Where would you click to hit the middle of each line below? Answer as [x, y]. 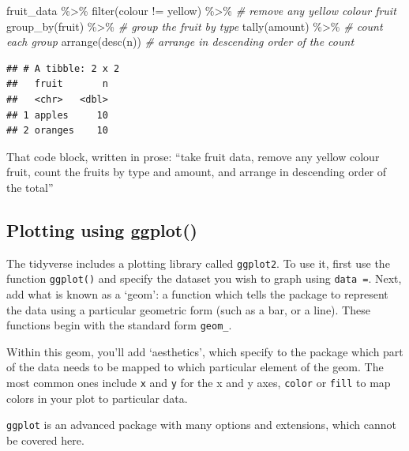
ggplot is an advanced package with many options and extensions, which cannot [201, 425]
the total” [30, 187]
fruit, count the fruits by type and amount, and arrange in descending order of [197, 172]
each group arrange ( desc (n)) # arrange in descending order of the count [180, 41]
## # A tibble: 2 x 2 [63, 68]
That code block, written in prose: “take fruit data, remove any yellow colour [193, 156]
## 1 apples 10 [57, 115]
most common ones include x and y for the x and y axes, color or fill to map [199, 383]
